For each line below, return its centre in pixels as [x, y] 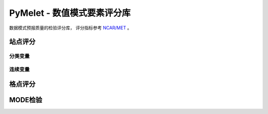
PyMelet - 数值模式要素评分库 [70, 13]
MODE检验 [26, 100]
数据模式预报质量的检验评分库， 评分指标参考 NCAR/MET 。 [70, 28]
